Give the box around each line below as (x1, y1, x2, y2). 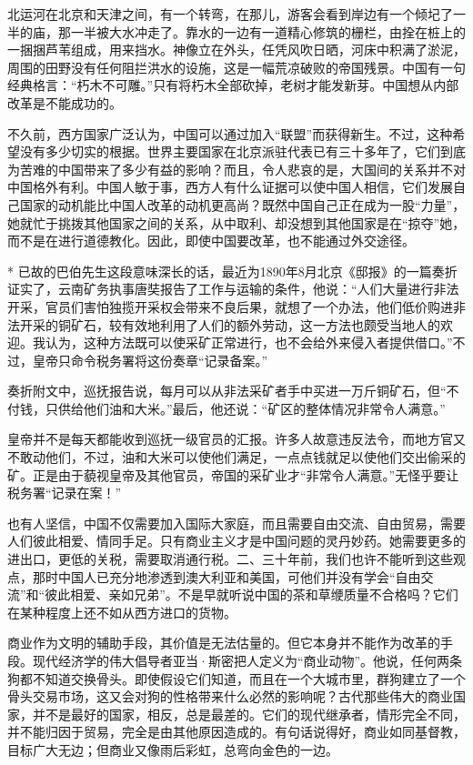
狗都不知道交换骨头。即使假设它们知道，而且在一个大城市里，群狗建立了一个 (7, 669, 466, 688)
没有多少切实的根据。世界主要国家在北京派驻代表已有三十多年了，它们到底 (19, 142, 466, 161)
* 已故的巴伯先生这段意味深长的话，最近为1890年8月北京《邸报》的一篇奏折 (7, 261, 458, 280)
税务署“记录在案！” (7, 483, 122, 502)
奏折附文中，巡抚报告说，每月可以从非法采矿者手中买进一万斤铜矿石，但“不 (7, 381, 459, 400)
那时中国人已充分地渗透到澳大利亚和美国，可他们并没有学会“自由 (32, 567, 421, 586)
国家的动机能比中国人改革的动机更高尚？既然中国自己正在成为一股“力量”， (19, 195, 466, 214)
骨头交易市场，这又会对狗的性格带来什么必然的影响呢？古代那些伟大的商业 (7, 687, 453, 706)
